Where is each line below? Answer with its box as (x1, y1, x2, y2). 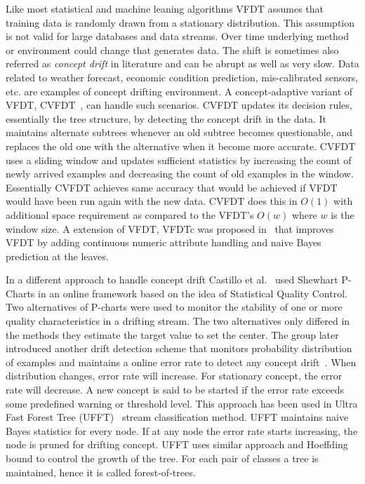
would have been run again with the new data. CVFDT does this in (6, 194, 298, 208)
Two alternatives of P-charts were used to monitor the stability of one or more (6, 300, 343, 314)
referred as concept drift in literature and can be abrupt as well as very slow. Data (6, 56, 359, 71)
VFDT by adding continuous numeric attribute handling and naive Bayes (6, 235, 321, 250)
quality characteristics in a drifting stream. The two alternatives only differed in (6, 314, 350, 328)
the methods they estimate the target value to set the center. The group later (6, 327, 339, 342)
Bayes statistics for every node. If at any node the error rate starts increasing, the (6, 423, 358, 438)
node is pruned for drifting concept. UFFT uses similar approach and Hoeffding (6, 437, 348, 452)
